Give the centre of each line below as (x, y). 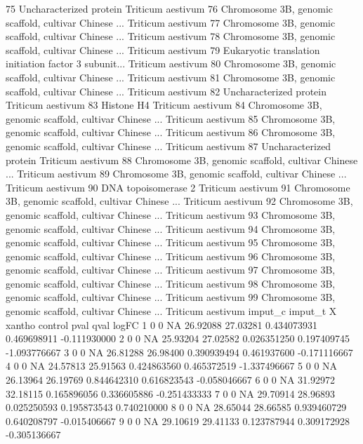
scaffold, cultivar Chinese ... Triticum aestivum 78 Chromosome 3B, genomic (171, 36)
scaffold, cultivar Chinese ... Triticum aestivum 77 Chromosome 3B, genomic (171, 22)
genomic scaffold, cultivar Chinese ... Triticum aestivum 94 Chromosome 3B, (171, 228)
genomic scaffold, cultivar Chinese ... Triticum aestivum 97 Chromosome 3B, (171, 270)
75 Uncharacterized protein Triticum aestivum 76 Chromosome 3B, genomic (170, 8)
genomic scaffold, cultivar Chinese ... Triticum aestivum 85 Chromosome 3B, (171, 118)
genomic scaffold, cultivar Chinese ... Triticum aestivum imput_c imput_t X (171, 311)
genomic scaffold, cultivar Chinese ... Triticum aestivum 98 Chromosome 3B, (171, 283)
